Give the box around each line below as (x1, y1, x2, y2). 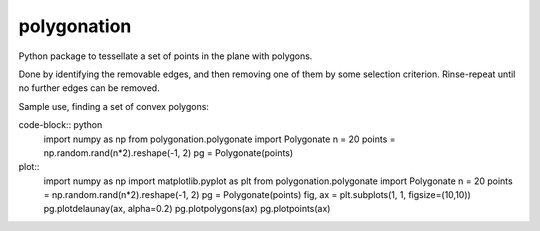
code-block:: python (18, 119, 103, 131)
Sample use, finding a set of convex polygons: (18, 100, 210, 112)
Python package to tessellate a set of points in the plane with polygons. (18, 50, 313, 62)
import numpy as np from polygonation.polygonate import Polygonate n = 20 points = (43, 133, 396, 145)
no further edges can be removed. (18, 82, 160, 94)
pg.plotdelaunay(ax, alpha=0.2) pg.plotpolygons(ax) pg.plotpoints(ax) (43, 203, 331, 215)
